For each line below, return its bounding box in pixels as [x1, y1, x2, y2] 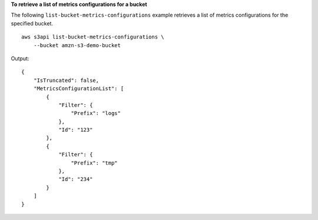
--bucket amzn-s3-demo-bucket [33, 42, 121, 48]
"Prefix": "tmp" [71, 159, 118, 166]
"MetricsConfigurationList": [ [33, 86, 124, 92]
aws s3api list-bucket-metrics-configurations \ [21, 34, 164, 41]
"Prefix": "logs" [71, 110, 121, 117]
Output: [11, 55, 29, 62]
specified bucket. [11, 19, 53, 27]
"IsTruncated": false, [33, 77, 100, 84]
